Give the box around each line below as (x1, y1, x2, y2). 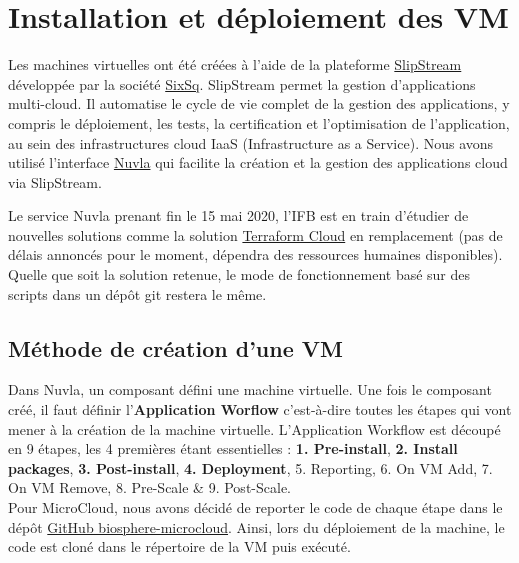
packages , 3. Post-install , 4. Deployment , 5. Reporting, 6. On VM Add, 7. (8, 457, 493, 478)
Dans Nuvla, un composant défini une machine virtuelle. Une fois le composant (8, 379, 492, 400)
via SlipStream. (8, 171, 102, 192)
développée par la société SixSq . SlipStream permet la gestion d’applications (8, 73, 476, 94)
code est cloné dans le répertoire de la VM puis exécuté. (8, 536, 351, 557)
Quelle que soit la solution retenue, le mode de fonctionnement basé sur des (8, 264, 471, 285)
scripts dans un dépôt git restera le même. (8, 283, 267, 304)
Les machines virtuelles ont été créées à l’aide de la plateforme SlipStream (8, 54, 462, 75)
